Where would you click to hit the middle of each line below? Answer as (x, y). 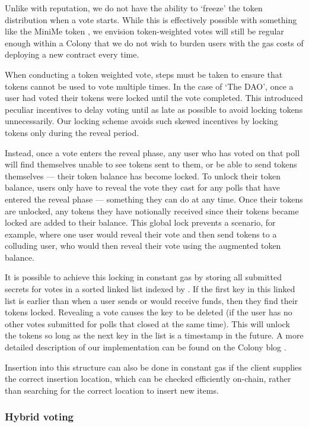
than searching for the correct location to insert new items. (112, 390)
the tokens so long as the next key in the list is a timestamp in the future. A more (154, 335)
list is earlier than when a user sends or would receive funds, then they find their (152, 300)
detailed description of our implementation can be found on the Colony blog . (146, 347)
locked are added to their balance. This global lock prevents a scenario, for (140, 222)
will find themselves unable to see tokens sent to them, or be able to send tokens (151, 164)
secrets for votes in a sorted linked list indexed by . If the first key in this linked (150, 289)
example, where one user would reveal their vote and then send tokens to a (141, 234)
